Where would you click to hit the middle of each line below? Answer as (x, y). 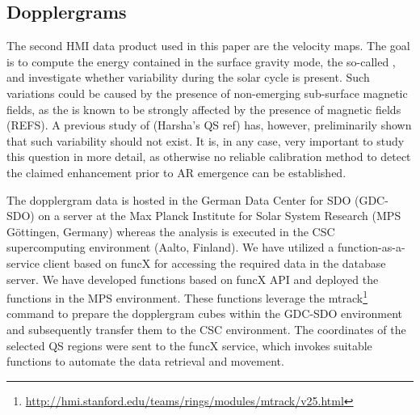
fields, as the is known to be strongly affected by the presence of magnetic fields (204, 109)
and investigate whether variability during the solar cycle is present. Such (188, 77)
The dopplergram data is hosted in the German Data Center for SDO (179, 199)
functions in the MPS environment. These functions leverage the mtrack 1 (187, 296)
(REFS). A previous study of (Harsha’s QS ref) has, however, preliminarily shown (209, 125)
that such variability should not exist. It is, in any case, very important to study (206, 140)
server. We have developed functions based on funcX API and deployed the (193, 279)
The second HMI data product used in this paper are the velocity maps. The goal (208, 46)
